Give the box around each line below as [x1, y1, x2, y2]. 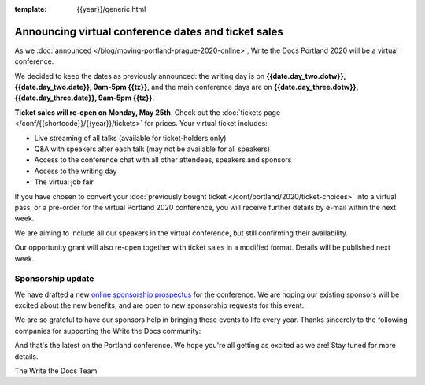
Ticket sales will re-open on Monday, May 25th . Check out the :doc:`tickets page [14, 107, 281, 117]
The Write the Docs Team [14, 366, 98, 376]
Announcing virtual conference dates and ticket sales [14, 24, 283, 39]
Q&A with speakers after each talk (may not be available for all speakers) [34, 144, 271, 154]
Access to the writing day [34, 166, 117, 176]
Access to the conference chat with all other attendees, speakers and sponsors [34, 155, 292, 165]
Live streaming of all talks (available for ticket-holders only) [34, 133, 227, 143]
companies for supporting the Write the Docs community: [14, 326, 201, 335]
